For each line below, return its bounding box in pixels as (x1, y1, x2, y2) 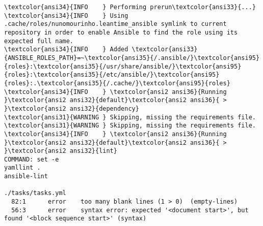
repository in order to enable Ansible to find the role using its (4, 28, 238, 36)
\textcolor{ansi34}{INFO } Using (4, 12, 128, 19)
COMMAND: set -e (4, 155, 59, 163)
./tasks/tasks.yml (4, 189, 66, 197)
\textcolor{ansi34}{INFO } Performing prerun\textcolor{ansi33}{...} (4, 4, 256, 11)
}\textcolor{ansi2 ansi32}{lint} (4, 147, 117, 155)
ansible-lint (4, 173, 48, 180)
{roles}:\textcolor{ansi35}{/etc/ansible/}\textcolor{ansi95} (4, 71, 220, 79)
